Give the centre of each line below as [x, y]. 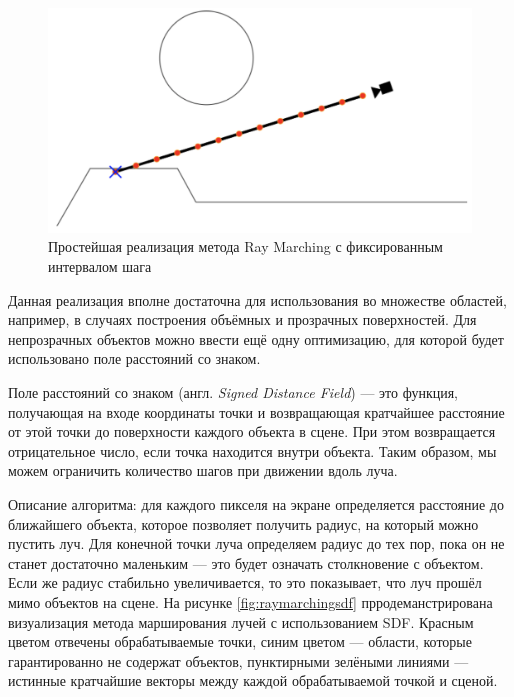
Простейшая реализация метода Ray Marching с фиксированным [245, 246]
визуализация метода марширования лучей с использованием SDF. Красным [241, 621]
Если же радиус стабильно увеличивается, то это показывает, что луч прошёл [245, 582]
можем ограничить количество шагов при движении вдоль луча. [203, 470]
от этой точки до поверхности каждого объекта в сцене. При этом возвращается [252, 431]
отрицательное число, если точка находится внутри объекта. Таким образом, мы [252, 450]
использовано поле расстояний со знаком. [134, 358]
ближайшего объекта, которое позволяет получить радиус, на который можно [243, 523]
